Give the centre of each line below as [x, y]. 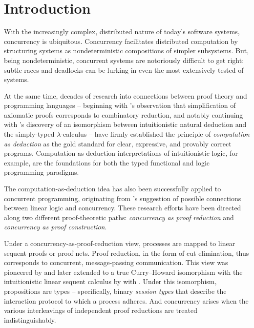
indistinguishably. [30, 319]
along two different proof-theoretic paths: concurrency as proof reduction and [119, 217]
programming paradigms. [42, 172]
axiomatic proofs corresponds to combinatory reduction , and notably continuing [124, 114]
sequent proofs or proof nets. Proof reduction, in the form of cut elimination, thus [127, 253]
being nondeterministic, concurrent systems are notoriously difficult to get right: [124, 60]
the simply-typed [29, 134]
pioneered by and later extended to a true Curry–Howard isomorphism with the [123, 272]
